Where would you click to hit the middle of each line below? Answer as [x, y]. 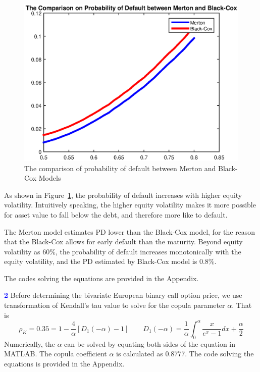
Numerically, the [30, 343]
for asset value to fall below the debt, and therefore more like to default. [116, 214]
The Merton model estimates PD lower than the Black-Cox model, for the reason [130, 231]
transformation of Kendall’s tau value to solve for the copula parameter [115, 305]
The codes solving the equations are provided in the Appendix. [101, 278]
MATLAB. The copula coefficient [56, 354]
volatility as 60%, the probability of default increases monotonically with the [123, 251]
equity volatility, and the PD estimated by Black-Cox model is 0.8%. [110, 261]
